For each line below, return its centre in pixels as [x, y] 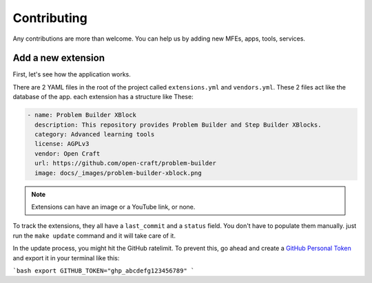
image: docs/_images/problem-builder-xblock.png [118, 173]
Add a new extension [59, 58]
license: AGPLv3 [62, 144]
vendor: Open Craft [68, 154]
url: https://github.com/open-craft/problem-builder [125, 163]
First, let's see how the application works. [72, 74]
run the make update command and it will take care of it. [94, 235]
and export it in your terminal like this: [66, 258]
